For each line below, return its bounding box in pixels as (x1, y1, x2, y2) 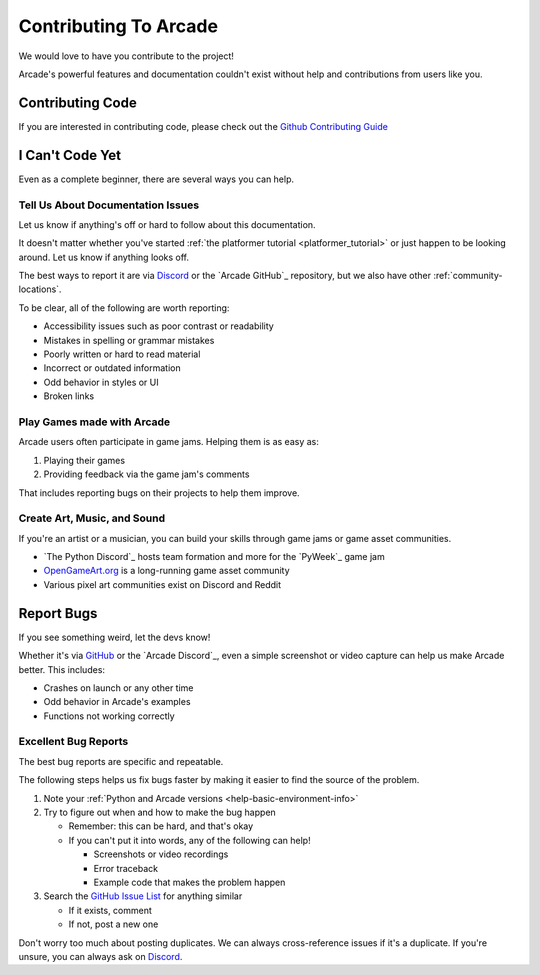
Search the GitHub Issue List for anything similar (43, 890, 243, 902)
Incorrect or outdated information (43, 362, 181, 374)
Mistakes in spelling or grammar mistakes (43, 334, 215, 346)
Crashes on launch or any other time (43, 681, 194, 694)
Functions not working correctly (43, 710, 175, 722)
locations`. (18, 283, 62, 295)
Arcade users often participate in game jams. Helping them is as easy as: (18, 436, 320, 448)
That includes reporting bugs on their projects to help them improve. (18, 486, 300, 499)
